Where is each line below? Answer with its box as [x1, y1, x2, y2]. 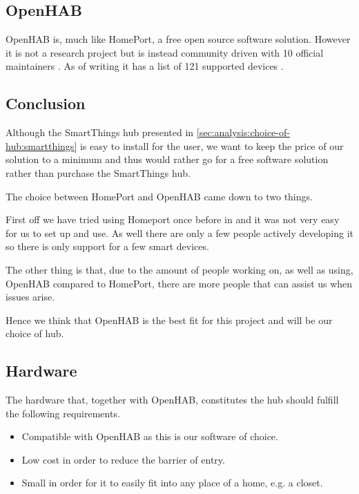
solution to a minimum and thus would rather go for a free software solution [6, 152, 329, 167]
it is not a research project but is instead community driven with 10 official [6, 45, 324, 59]
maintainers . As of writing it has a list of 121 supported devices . [6, 59, 284, 73]
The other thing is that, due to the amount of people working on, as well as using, [6, 262, 353, 276]
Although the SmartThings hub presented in [6, 125, 194, 140]
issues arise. [6, 289, 55, 304]
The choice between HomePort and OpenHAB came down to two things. [6, 189, 313, 203]
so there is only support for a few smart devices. [6, 239, 209, 254]
